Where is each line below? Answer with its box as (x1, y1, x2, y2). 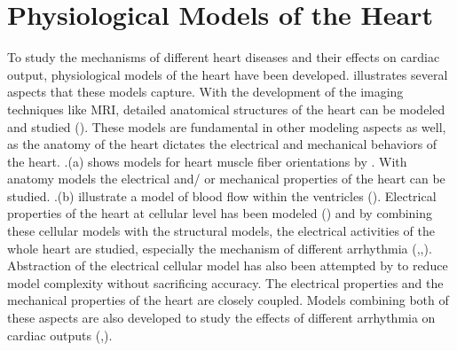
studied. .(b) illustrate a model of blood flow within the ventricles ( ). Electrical (7, 186, 437, 205)
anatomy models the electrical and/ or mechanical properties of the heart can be (7, 169, 445, 188)
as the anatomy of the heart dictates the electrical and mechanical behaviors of (7, 135, 437, 153)
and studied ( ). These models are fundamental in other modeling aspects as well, (7, 117, 446, 136)
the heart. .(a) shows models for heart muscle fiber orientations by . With (7, 152, 407, 170)
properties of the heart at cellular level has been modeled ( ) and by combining (7, 204, 433, 222)
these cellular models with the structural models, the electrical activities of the (7, 222, 435, 240)
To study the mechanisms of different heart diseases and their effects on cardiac (7, 48, 440, 66)
